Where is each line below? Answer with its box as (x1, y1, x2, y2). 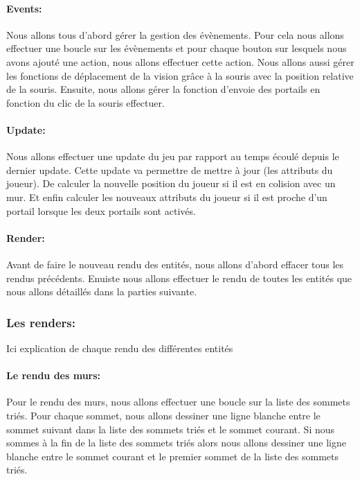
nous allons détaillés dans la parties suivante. (6, 284, 197, 299)
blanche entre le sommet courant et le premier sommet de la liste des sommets (6, 448, 339, 463)
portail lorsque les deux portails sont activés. (6, 203, 196, 218)
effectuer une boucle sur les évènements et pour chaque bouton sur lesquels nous (6, 41, 347, 55)
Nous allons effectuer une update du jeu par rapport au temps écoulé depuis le (6, 149, 339, 164)
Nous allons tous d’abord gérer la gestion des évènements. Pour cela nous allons (6, 27, 344, 42)
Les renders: (6, 313, 75, 331)
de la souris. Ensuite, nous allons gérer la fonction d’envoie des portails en (6, 82, 321, 96)
